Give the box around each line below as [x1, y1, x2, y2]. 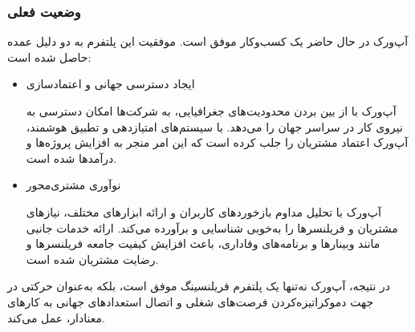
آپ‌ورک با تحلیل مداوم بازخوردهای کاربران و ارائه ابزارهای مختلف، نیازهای [26, 203, 381, 220]
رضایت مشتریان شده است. [26, 250, 159, 267]
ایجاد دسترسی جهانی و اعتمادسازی [26, 75, 195, 92]
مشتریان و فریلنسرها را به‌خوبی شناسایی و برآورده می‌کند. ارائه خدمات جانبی [26, 219, 398, 236]
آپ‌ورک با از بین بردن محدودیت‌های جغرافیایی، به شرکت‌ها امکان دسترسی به [26, 103, 397, 119]
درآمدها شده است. [26, 149, 117, 166]
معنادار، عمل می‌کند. [7, 309, 105, 326]
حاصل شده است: [7, 48, 92, 65]
